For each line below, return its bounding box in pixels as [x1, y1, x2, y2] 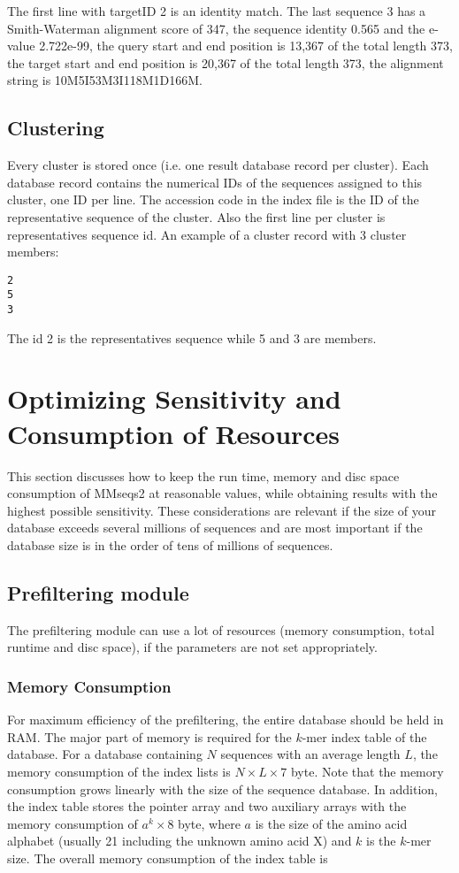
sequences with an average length [220, 745, 401, 763]
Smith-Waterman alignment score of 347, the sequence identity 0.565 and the [7, 19, 425, 37]
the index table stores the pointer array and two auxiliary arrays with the [7, 797, 407, 816]
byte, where [178, 814, 241, 832]
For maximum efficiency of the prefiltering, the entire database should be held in [7, 710, 444, 729]
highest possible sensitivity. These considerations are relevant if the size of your [7, 501, 436, 519]
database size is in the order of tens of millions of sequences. [7, 535, 333, 554]
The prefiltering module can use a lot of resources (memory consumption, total [7, 620, 435, 639]
